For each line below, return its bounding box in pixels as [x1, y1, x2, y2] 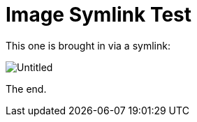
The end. [6, 82, 47, 95]
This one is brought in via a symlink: [6, 39, 170, 52]
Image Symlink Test [6, 3, 192, 26]
